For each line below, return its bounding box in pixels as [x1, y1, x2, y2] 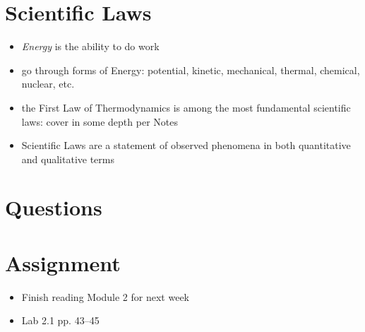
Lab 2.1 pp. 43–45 [21, 313, 100, 328]
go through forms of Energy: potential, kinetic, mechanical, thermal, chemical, [21, 62, 360, 77]
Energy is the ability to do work [21, 39, 160, 54]
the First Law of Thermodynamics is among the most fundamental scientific [21, 100, 351, 114]
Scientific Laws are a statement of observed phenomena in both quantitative [21, 138, 351, 153]
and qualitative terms [21, 151, 114, 166]
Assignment [5, 248, 121, 277]
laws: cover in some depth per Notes [21, 114, 178, 129]
